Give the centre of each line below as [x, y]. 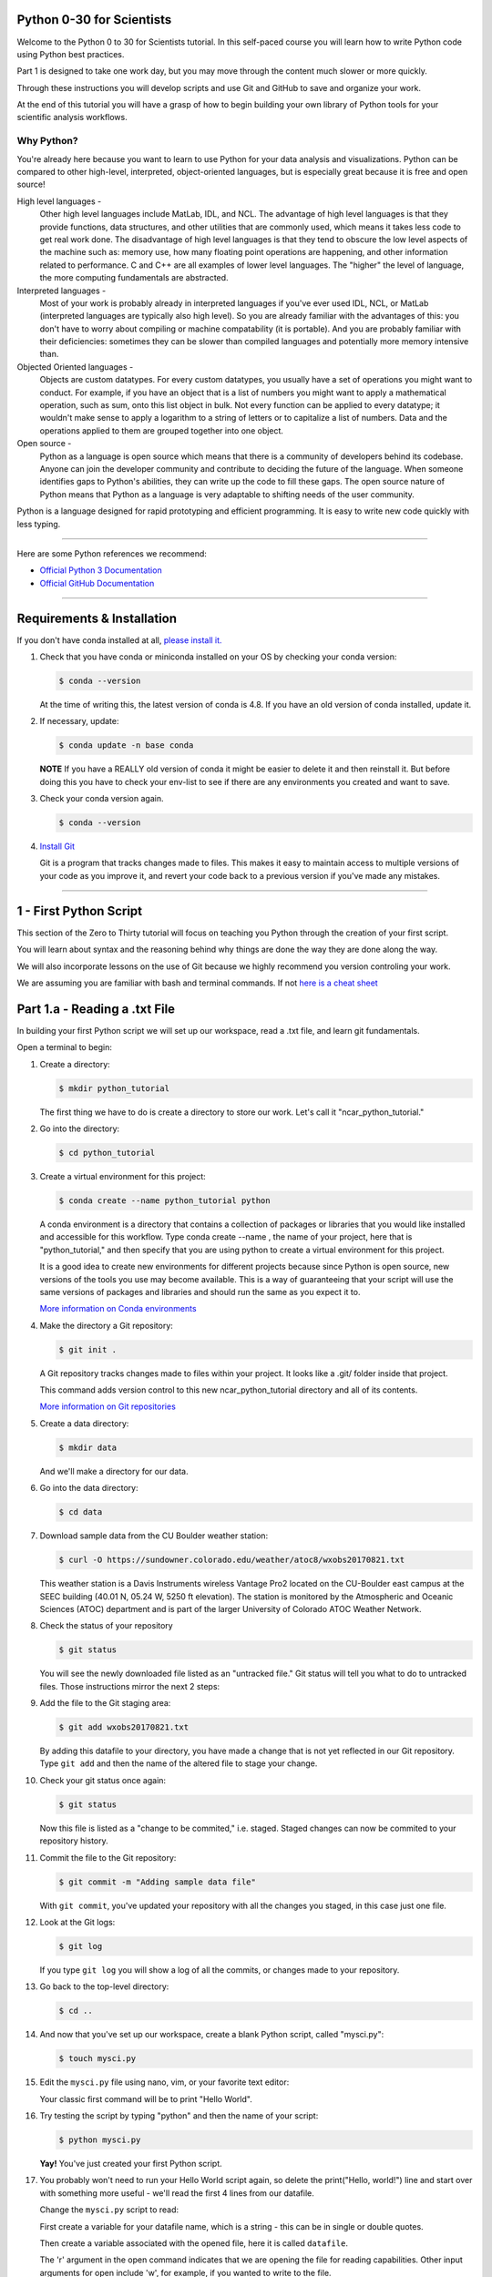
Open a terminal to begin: [65, 1047]
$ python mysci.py [100, 2139]
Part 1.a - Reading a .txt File [96, 1009]
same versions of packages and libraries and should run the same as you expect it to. [200, 1292]
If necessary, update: [79, 721]
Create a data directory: [84, 1423]
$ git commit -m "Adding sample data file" [158, 1882]
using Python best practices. [71, 54]
